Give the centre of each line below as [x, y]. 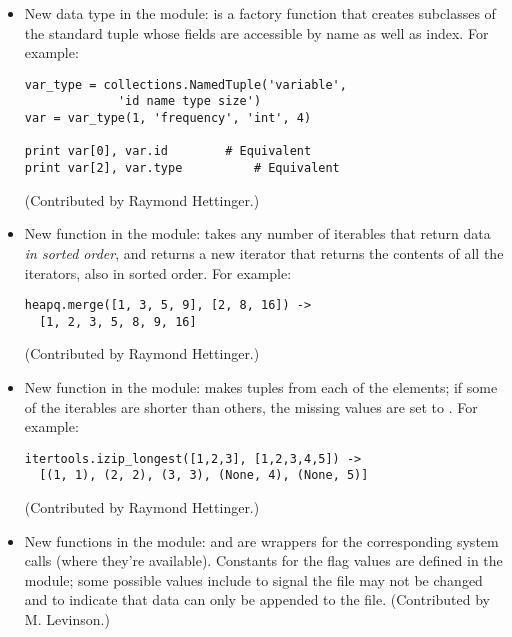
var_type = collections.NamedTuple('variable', [185, 84]
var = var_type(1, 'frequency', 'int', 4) [168, 118]
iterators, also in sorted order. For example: [158, 272]
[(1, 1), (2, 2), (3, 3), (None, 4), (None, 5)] [204, 475]
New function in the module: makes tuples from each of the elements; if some [261, 387]
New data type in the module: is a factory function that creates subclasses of [260, 13]
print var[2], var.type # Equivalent [182, 168]
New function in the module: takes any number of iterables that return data [257, 233]
